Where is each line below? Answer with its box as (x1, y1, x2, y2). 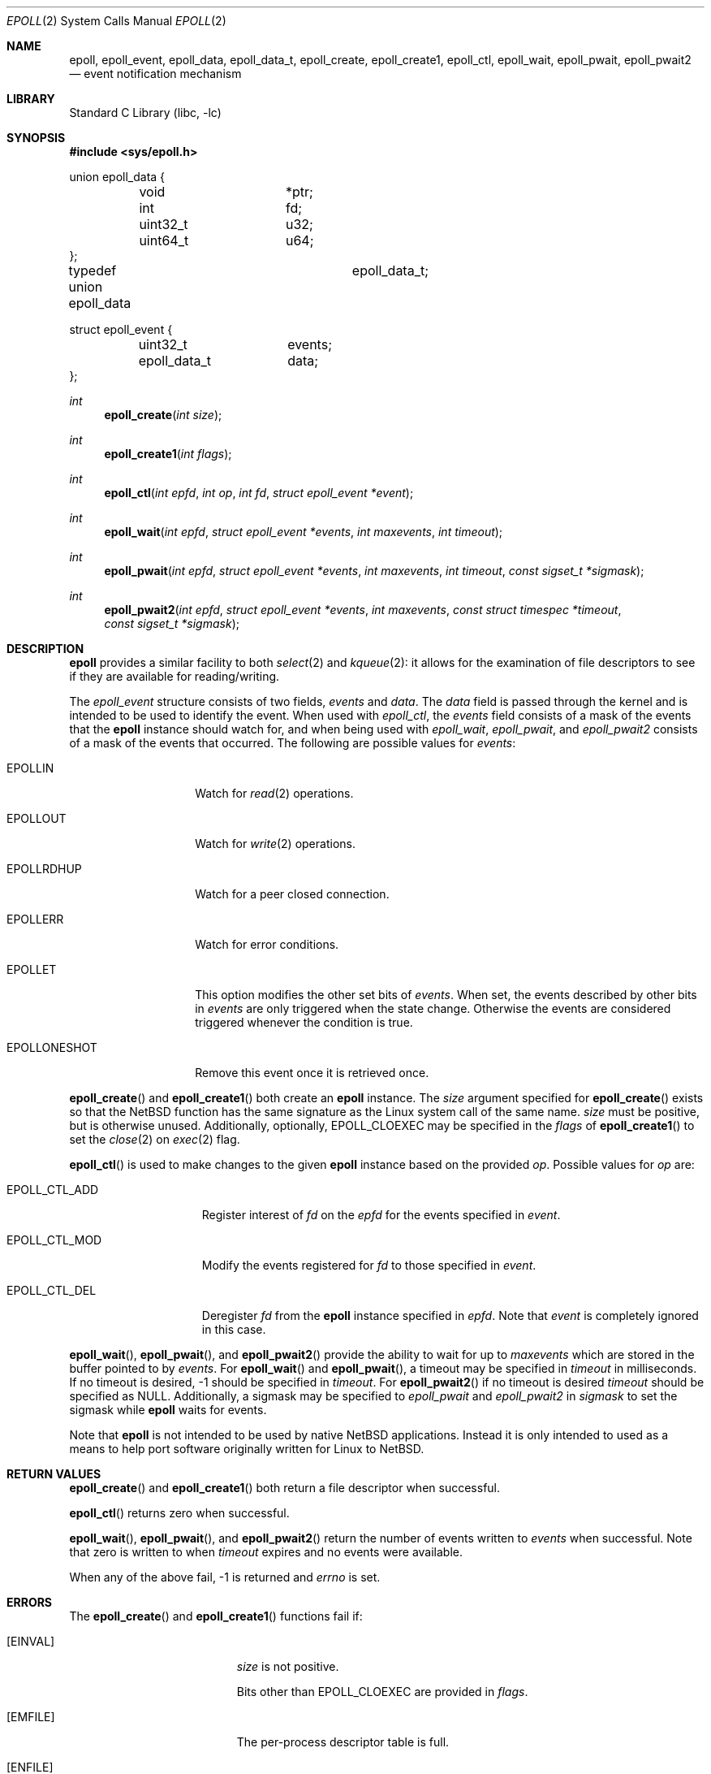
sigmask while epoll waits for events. (69, 1403, 267, 1417)
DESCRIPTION (6, 642, 84, 656)
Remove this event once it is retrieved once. (195, 1066, 429, 1080)
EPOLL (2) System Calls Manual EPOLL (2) (6, 14, 226, 28)
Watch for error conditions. (195, 937, 339, 951)
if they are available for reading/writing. (69, 669, 280, 683)
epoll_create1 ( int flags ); (104, 447, 232, 461)
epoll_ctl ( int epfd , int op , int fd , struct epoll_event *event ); (104, 486, 414, 500)
